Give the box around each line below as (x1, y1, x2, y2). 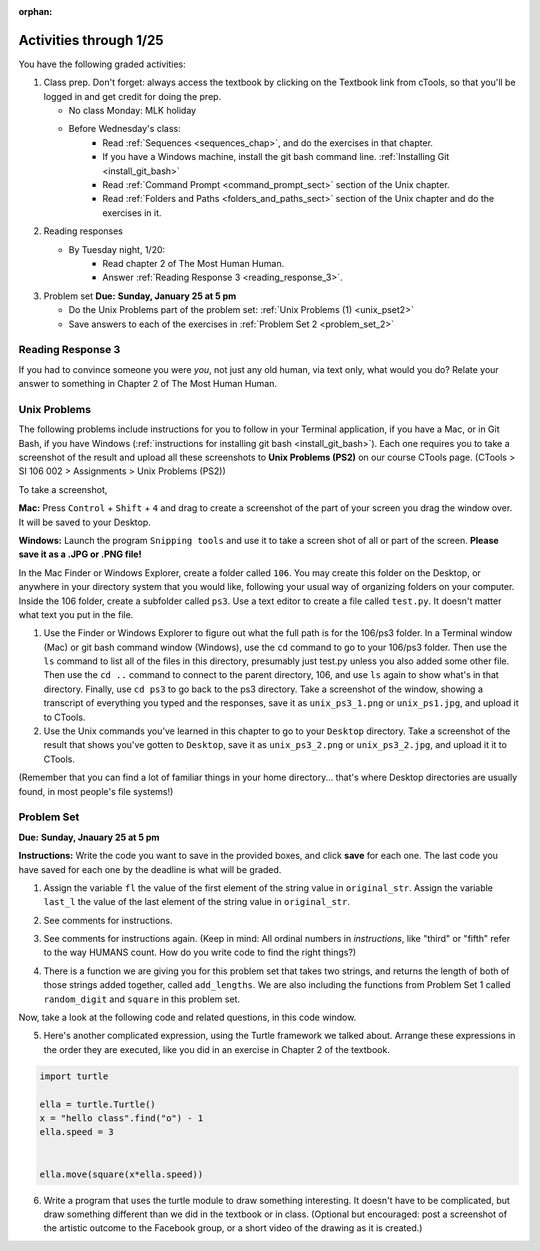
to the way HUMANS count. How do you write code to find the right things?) (43, 946, 357, 959)
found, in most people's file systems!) (18, 785, 174, 797)
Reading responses (43, 225, 124, 237)
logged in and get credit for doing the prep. (43, 90, 222, 102)
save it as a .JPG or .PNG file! (18, 548, 142, 560)
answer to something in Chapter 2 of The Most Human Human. (18, 378, 277, 390)
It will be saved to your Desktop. (18, 516, 152, 528)
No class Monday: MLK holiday (68, 105, 197, 117)
